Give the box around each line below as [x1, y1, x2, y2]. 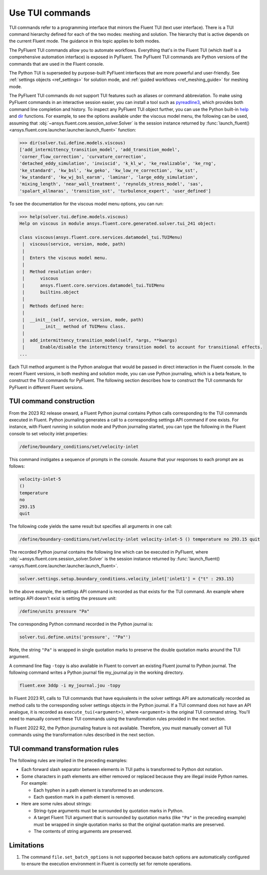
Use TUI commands [9, 7, 91, 18]
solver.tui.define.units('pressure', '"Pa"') [19, 634, 131, 640]
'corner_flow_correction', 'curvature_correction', [19, 154, 147, 159]
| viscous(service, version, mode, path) [22, 241, 126, 247]
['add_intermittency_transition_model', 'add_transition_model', [19, 147, 180, 153]
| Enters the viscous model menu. [22, 255, 108, 261]
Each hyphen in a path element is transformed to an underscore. [33, 787, 164, 793]
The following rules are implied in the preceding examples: [9, 758, 128, 764]
